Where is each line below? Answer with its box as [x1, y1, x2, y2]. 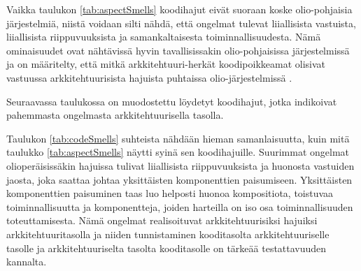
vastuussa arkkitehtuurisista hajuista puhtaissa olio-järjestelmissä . [6, 70, 292, 85]
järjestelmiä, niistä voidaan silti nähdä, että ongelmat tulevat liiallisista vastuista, [6, 15, 356, 30]
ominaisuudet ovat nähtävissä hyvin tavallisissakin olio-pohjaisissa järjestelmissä [6, 43, 350, 57]
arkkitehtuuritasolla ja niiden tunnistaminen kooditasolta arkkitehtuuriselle [6, 226, 330, 241]
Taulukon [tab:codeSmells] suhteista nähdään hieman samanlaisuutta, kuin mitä [6, 131, 350, 145]
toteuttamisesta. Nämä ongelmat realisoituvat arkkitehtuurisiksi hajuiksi [6, 213, 318, 228]
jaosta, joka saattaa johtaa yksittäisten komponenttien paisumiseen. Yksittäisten [6, 172, 353, 186]
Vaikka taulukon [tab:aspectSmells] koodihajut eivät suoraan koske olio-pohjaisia [6, 2, 353, 16]
